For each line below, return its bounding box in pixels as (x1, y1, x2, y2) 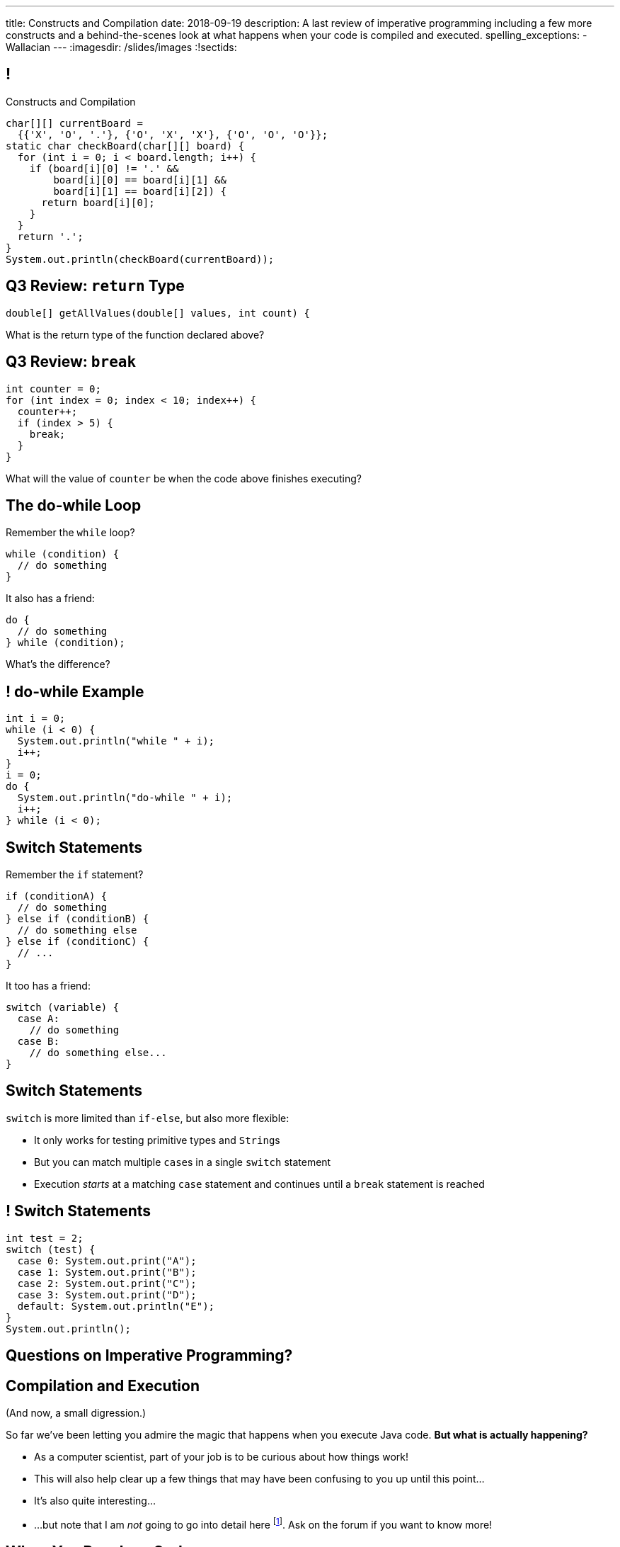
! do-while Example (6, 682, 144, 701)
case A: (17, 1013, 59, 1025)
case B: (17, 1036, 59, 1048)
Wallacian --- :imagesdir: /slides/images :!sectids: (6, 41, 237, 53)
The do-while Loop (6, 496, 142, 514)
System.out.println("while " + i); (17, 735, 215, 747)
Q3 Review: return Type (6, 277, 185, 295)
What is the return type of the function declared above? (6, 328, 265, 341)
